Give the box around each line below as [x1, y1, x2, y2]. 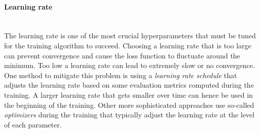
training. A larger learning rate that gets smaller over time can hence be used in [4, 89, 253, 100]
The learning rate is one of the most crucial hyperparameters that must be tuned [4, 30, 256, 41]
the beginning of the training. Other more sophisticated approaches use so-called [4, 99, 254, 110]
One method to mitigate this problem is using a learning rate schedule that [4, 70, 237, 80]
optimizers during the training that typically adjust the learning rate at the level [4, 109, 254, 120]
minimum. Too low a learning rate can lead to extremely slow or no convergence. [4, 60, 255, 71]
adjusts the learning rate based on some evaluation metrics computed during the [4, 80, 254, 90]
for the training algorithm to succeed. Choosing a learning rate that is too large [4, 40, 251, 50]
